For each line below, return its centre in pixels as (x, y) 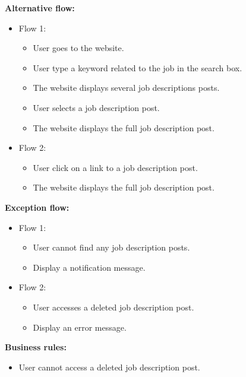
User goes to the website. (78, 48)
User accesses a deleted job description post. (113, 307)
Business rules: (36, 347)
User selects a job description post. (96, 107)
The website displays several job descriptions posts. (126, 88)
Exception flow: (37, 207)
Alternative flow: (40, 8)
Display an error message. (80, 327)
